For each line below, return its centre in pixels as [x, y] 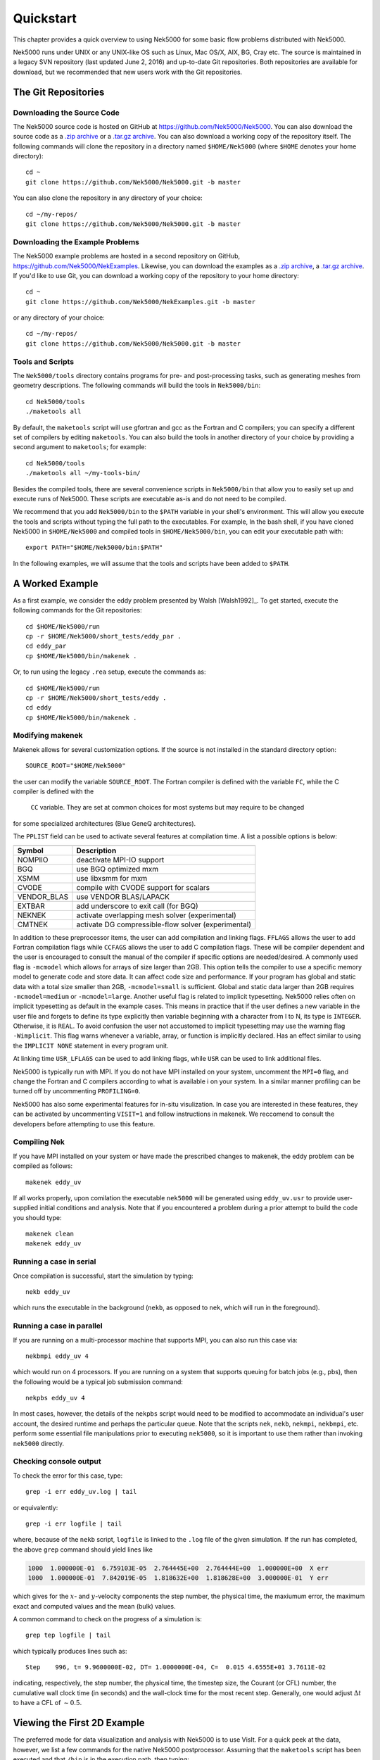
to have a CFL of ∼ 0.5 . [47, 1703]
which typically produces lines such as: [70, 1651]
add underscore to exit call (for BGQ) [137, 906]
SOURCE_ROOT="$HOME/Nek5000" [76, 766]
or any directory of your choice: [59, 318]
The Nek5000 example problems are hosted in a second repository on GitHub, [127, 256]
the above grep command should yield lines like [83, 1550]
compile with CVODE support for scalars [143, 887]
